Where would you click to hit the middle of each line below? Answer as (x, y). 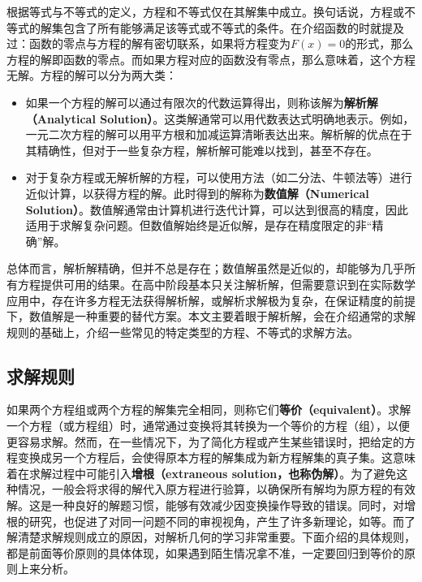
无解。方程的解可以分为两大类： (92, 75)
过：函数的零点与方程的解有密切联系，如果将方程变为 (149, 43)
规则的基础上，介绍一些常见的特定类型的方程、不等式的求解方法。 (183, 332)
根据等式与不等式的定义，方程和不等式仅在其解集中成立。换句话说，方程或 (205, 11)
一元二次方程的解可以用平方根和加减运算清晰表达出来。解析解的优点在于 (219, 134)
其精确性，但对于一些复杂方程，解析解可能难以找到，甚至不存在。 (202, 150)
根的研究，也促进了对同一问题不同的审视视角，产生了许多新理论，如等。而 (205, 521)
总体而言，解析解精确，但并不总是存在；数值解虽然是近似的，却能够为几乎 (205, 268)
